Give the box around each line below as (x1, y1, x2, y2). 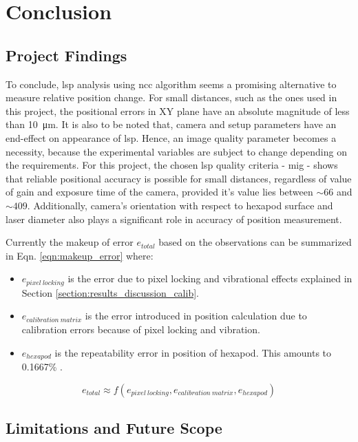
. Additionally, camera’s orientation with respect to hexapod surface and (27, 198, 333, 212)
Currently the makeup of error (6, 235, 134, 249)
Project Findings (6, 44, 127, 65)
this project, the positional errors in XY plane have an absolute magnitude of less (6, 103, 350, 118)
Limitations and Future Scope (6, 417, 222, 438)
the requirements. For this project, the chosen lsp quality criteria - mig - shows (6, 158, 338, 172)
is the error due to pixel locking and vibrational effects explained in (67, 271, 352, 286)
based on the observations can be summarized (158, 235, 352, 249)
